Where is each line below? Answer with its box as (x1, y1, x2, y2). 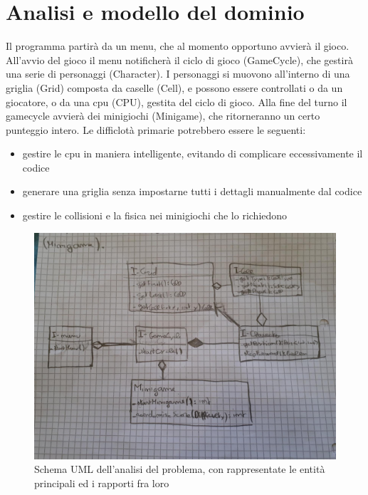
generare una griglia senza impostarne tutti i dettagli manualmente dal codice (22, 184, 362, 199)
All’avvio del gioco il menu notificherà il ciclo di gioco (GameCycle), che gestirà (6, 52, 353, 67)
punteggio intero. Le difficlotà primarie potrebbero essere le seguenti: (6, 122, 306, 137)
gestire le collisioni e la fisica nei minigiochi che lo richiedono (22, 208, 288, 223)
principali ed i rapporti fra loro (34, 475, 169, 490)
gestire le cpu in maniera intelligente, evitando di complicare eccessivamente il (22, 146, 363, 161)
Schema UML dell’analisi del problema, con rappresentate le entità (34, 462, 325, 476)
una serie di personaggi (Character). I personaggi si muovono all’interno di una (6, 66, 350, 81)
